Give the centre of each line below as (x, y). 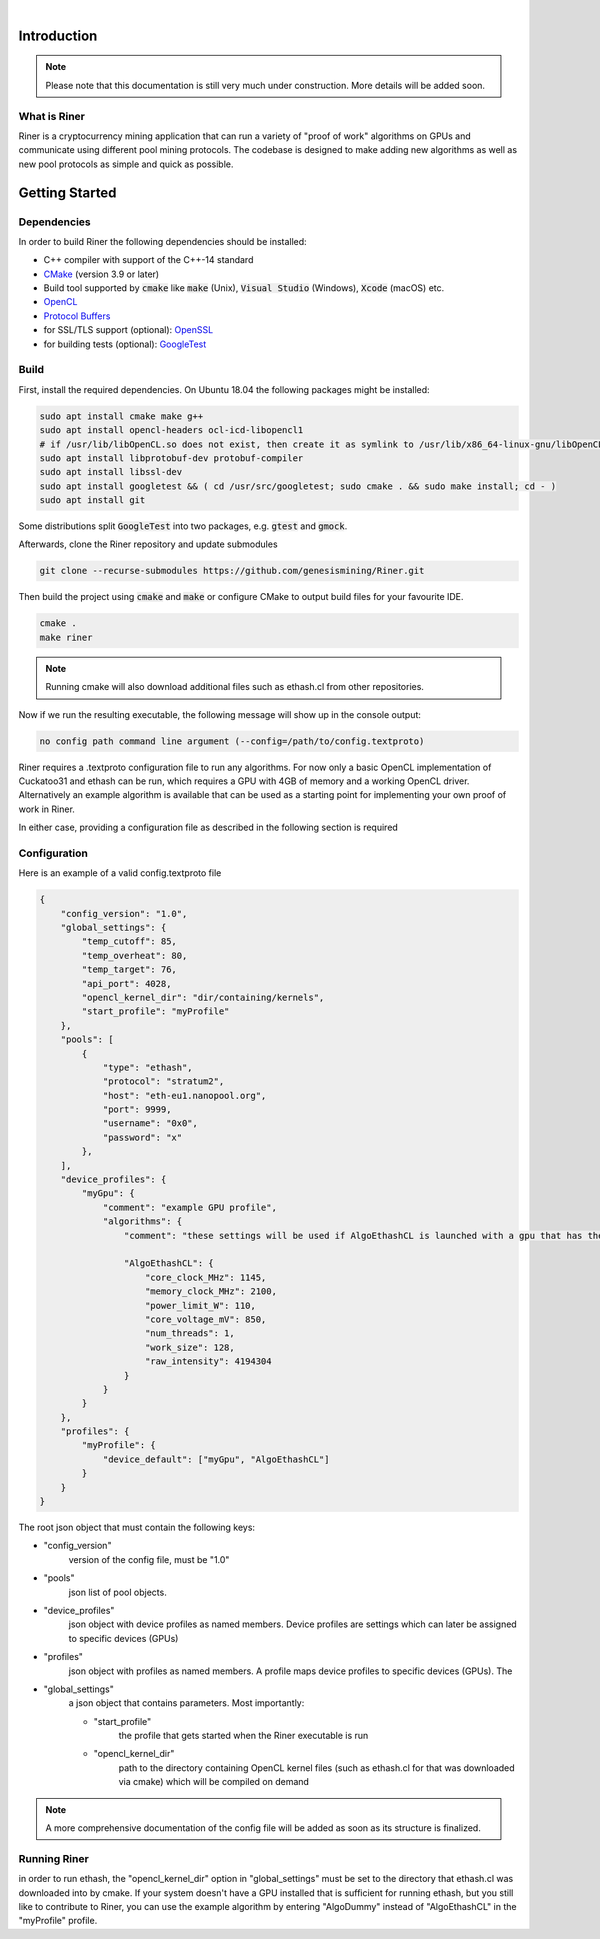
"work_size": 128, (190, 1347)
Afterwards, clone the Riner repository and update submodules (148, 544)
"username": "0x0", (150, 1123)
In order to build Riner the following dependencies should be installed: (162, 241)
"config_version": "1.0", (124, 913)
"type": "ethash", (148, 1067)
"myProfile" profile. (58, 1921)
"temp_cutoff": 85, (129, 941)
